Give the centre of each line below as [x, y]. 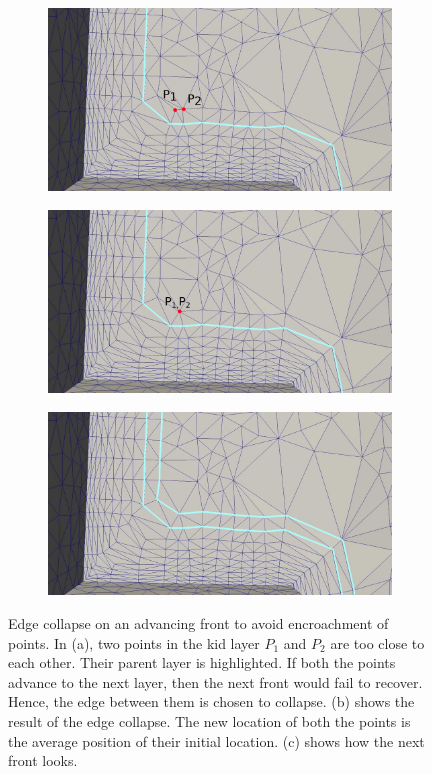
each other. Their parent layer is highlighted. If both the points [202, 662]
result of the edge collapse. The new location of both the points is [209, 721]
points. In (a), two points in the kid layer [134, 642]
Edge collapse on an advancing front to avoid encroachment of [198, 623]
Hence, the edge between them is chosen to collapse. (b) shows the [211, 701]
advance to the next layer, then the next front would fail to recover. [215, 681]
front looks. [43, 760]
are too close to [377, 642]
